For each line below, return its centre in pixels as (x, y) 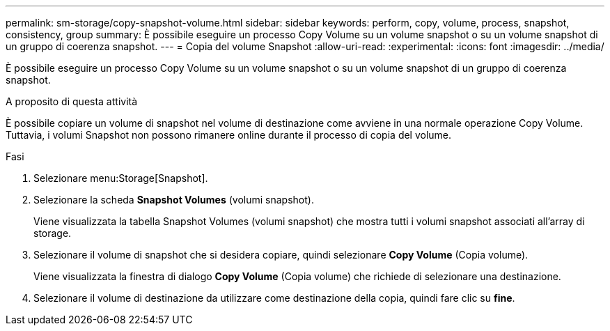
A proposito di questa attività (72, 101)
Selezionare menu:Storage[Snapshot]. (121, 178)
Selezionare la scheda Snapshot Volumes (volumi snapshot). (174, 200)
